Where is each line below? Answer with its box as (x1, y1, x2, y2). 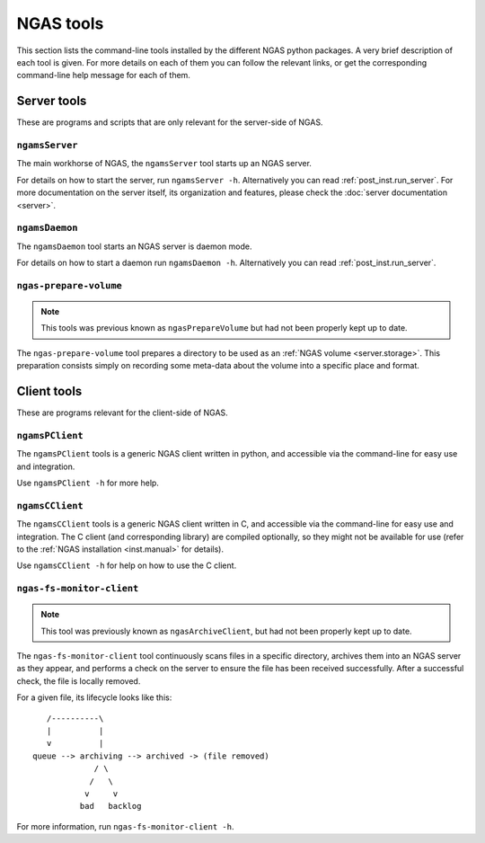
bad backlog (79, 801, 142, 812)
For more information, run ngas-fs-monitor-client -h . (16, 821, 234, 831)
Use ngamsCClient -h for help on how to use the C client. (16, 560, 237, 571)
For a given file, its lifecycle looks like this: (16, 692, 172, 703)
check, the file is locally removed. (16, 675, 141, 687)
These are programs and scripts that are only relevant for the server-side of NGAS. (16, 117, 323, 128)
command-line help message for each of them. (16, 70, 190, 81)
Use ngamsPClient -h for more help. (16, 477, 159, 489)
